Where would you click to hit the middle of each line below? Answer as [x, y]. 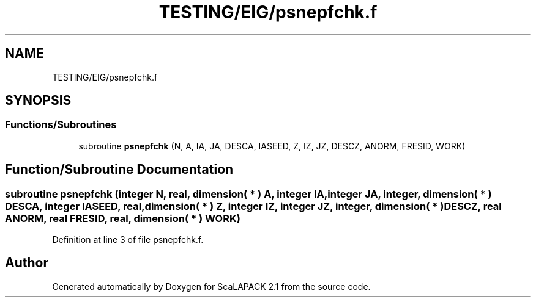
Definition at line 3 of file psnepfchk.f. [128, 240]
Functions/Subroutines [61, 125]
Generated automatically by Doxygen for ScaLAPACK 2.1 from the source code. [211, 286]
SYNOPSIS [38, 101]
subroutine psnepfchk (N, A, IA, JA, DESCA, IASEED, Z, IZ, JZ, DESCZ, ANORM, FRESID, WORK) [272, 146]
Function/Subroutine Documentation [119, 170]
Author [27, 263]
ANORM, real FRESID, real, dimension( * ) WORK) [123, 218]
